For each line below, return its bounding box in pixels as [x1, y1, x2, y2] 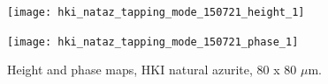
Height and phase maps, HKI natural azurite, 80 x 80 [7, 60, 297, 79]
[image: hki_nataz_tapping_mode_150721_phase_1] [7, 35, 299, 48]
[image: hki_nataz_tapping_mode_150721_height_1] [7, 6, 305, 18]
